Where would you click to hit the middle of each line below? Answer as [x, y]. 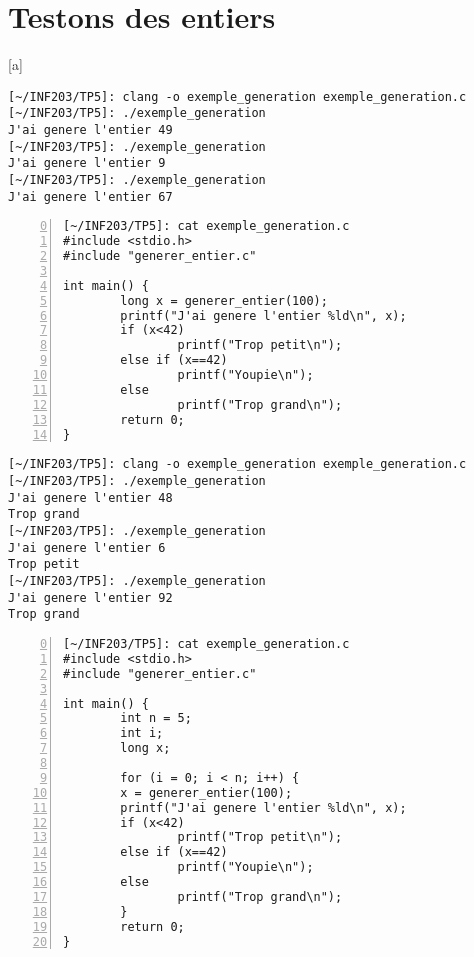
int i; [142, 733]
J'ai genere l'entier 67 [90, 196]
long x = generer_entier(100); [224, 300]
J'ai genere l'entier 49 [90, 130]
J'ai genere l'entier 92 [90, 597]
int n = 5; [156, 718]
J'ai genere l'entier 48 [90, 497]
